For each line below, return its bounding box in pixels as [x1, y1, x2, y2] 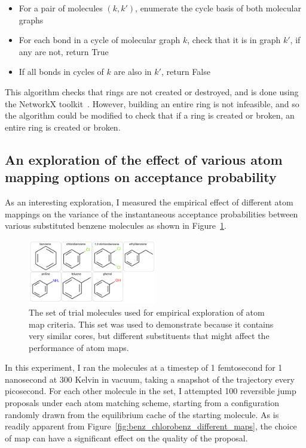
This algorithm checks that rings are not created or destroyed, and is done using [5, 85, 299, 98]
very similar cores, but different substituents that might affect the [29, 329, 270, 342]
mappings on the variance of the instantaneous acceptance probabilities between [5, 207, 298, 220]
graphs [19, 13, 44, 26]
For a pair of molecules [19, 2, 103, 14]
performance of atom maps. [29, 341, 129, 353]
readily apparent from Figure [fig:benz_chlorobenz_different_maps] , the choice [5, 420, 297, 432]
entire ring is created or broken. [5, 120, 121, 133]
